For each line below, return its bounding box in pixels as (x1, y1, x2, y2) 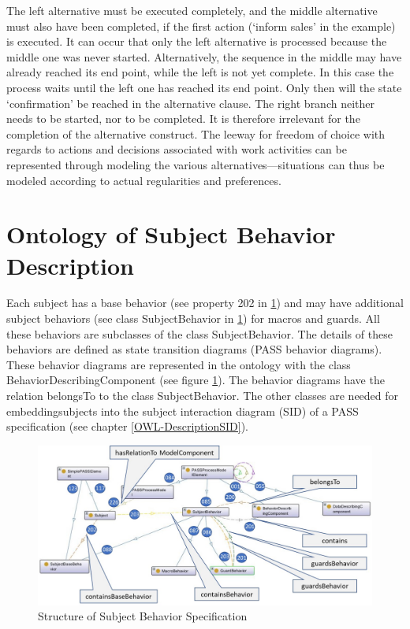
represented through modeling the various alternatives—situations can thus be (6, 156, 385, 172)
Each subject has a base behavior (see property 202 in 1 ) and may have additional (6, 294, 404, 311)
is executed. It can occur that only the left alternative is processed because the (6, 33, 387, 50)
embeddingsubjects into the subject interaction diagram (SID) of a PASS (6, 402, 359, 419)
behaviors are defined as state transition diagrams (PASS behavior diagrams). (6, 341, 382, 357)
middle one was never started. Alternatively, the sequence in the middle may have (6, 48, 402, 65)
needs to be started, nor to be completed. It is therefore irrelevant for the (6, 110, 360, 127)
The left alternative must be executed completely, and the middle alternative (6, 2, 378, 18)
